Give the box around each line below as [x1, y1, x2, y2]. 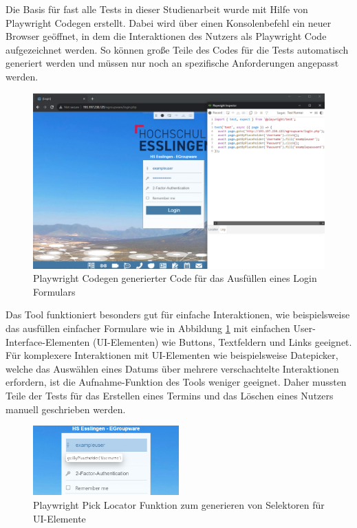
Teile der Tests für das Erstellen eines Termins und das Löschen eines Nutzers [6, 388, 334, 402]
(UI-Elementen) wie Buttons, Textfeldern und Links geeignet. [92, 334, 352, 349]
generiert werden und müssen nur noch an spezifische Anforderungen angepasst [6, 56, 339, 70]
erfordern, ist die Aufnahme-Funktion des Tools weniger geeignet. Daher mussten [6, 375, 347, 389]
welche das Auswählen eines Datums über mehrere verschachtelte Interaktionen [6, 361, 339, 375]
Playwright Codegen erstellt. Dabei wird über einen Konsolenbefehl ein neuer [6, 15, 332, 30]
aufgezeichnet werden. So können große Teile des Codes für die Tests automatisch [6, 42, 349, 56]
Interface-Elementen [6, 334, 90, 349]
